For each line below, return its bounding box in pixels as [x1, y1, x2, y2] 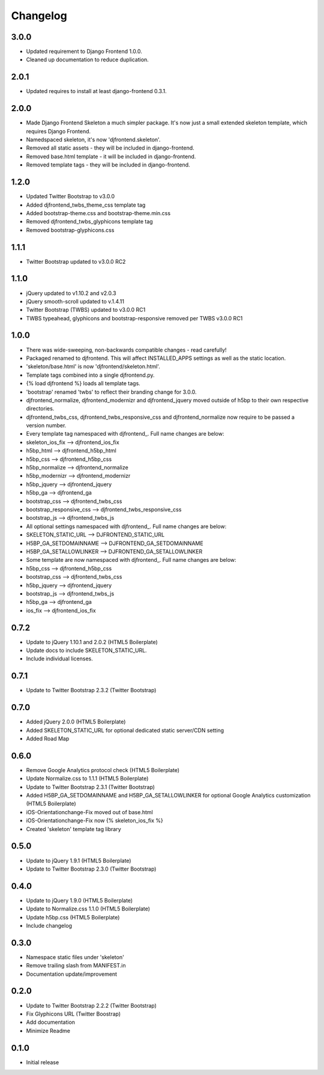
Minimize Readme [26, 1027, 70, 1034]
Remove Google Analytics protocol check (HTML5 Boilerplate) [26, 766, 180, 773]
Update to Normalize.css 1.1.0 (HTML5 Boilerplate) [26, 905, 150, 913]
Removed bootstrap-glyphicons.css [26, 226, 115, 234]
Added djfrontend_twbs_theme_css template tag [26, 201, 146, 209]
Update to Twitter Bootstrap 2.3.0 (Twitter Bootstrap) [26, 865, 157, 872]
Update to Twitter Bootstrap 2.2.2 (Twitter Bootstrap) [26, 1002, 157, 1009]
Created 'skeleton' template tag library [26, 825, 121, 832]
